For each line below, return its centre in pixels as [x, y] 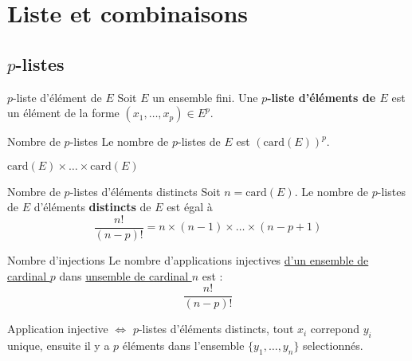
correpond [335, 329]
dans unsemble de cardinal [124, 275]
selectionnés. [333, 345]
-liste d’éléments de [322, 97]
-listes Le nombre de [119, 141]
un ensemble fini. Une [205, 97]
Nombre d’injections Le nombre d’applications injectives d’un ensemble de [188, 260]
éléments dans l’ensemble [183, 345]
